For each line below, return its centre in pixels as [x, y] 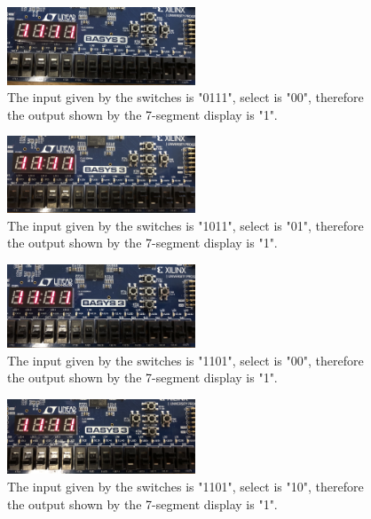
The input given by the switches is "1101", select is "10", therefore [185, 486]
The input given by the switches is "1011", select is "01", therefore [185, 225]
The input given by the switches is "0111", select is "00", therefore [185, 97]
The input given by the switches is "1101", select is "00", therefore [185, 360]
